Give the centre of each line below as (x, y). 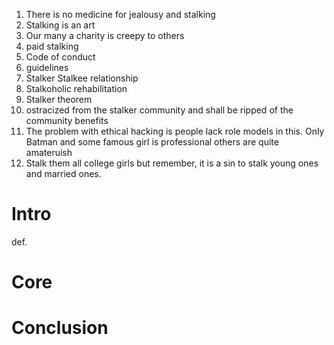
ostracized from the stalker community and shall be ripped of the (159, 110)
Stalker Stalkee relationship (82, 78)
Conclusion (60, 328)
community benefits (67, 120)
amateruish (49, 152)
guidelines (47, 67)
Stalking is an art (60, 25)
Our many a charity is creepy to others (105, 35)
